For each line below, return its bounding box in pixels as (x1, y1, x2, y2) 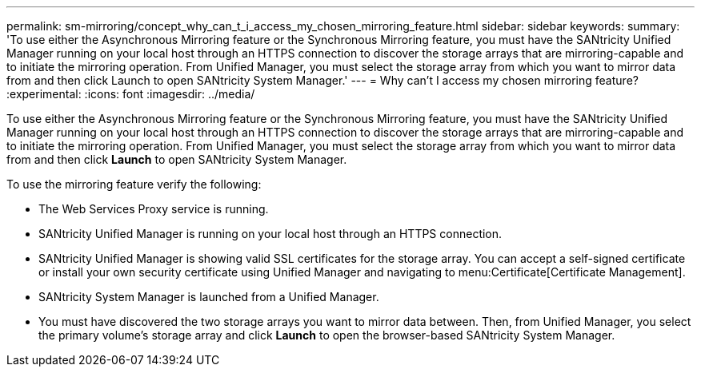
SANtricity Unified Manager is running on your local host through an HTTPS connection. (38, 227, 503, 240)
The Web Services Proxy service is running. (38, 202, 269, 216)
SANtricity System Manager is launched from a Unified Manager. (38, 290, 379, 304)
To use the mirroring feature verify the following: (6, 177, 262, 191)
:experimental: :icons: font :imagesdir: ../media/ (6, 87, 255, 101)
